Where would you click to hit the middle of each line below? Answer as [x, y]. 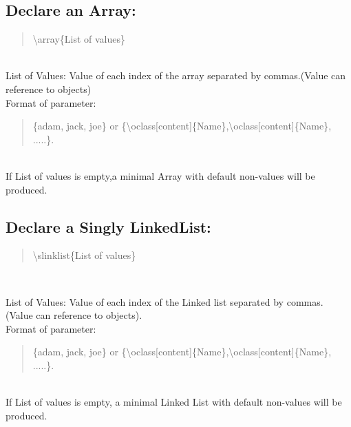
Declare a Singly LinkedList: [108, 226]
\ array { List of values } [79, 39]
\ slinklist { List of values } [84, 255]
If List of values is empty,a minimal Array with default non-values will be [160, 175]
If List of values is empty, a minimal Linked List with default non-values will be [174, 402]
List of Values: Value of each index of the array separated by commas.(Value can [176, 75]
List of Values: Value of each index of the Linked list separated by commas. [164, 301]
